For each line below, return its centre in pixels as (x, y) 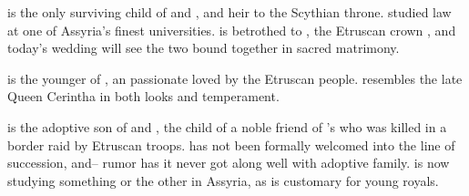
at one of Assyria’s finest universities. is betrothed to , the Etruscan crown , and (232, 30)
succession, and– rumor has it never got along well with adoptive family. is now (229, 163)
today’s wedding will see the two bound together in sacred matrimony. (204, 48)
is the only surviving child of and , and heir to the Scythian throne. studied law (229, 12)
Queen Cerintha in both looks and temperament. (143, 96)
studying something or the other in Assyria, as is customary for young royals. (223, 180)
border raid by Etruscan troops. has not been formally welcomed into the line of (231, 144)
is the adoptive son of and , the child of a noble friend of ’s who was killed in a (227, 126)
